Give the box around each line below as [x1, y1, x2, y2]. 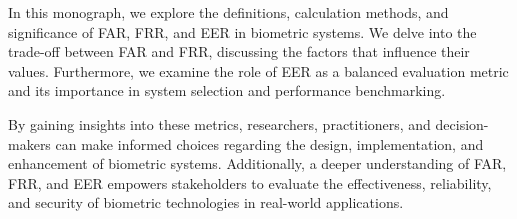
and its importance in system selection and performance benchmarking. [8, 80, 446, 101]
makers [8, 133, 51, 154]
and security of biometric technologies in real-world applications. [8, 192, 404, 213]
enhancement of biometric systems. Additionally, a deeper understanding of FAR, [8, 153, 507, 174]
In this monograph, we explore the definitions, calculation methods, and [8, 2, 449, 22]
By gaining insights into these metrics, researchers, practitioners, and [8, 113, 431, 134]
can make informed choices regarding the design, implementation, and [55, 133, 484, 154]
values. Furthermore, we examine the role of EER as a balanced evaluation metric [8, 60, 509, 81]
